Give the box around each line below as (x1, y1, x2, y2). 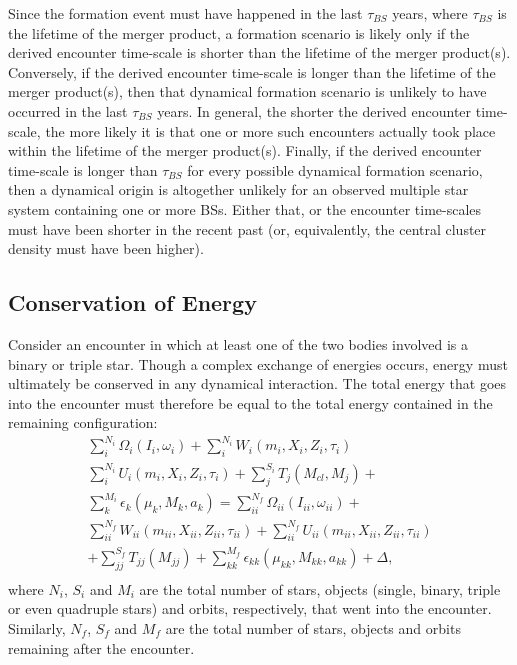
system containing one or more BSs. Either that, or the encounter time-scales (8, 198, 482, 219)
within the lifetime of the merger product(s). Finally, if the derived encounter (8, 140, 482, 161)
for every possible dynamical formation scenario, (187, 159, 483, 180)
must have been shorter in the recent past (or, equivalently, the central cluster (8, 218, 487, 239)
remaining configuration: (8, 412, 158, 433)
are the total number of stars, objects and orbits (165, 617, 461, 638)
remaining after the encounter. (8, 637, 195, 658)
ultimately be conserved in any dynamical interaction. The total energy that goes (8, 373, 507, 394)
